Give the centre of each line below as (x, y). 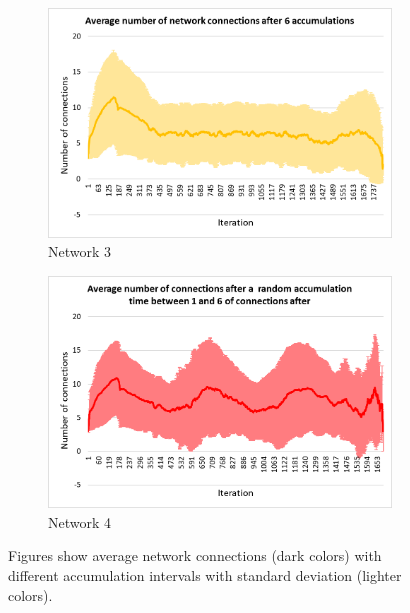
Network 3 (80, 251)
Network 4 (80, 521)
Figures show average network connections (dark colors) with (195, 555)
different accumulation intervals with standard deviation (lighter (205, 575)
